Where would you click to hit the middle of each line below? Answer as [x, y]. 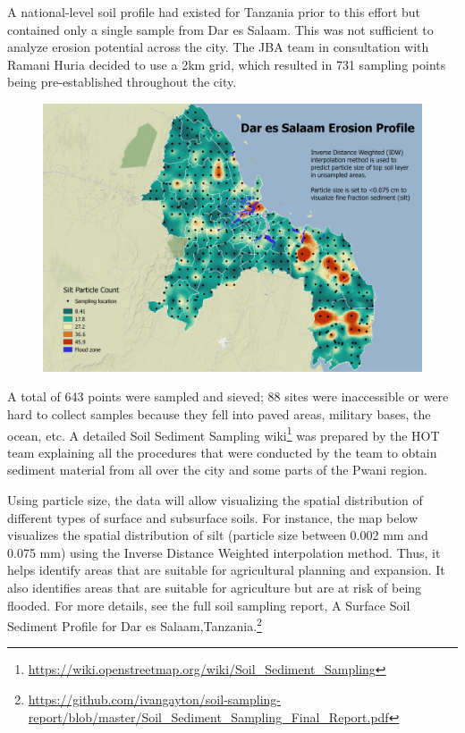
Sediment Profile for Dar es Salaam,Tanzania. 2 [135, 624]
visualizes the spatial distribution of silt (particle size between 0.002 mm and [218, 535]
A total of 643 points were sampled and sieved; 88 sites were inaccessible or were [228, 396]
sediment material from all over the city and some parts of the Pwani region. [217, 470]
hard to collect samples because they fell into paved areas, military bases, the [219, 413]
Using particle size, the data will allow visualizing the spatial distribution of [215, 499]
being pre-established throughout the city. [122, 82]
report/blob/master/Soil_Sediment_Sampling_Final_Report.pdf [208, 716]
